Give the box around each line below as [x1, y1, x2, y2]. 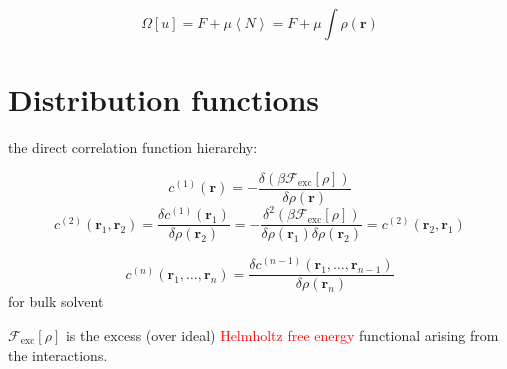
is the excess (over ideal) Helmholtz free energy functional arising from [65, 325, 499, 346]
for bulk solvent [8, 291, 104, 312]
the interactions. [8, 344, 108, 365]
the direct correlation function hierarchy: [8, 137, 258, 158]
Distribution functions [8, 79, 320, 120]
